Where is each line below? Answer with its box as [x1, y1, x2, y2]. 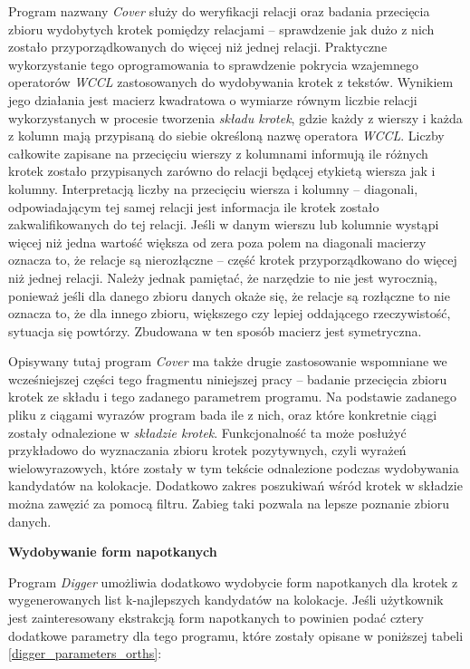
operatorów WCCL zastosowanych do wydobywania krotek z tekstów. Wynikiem [8, 73, 454, 92]
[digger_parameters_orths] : [8, 644, 162, 663]
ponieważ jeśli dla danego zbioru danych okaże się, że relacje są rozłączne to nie [8, 286, 450, 305]
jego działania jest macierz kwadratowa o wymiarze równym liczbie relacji [8, 90, 417, 109]
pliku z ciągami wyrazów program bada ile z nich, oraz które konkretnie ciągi [8, 405, 437, 424]
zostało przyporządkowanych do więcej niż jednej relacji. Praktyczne [8, 37, 388, 56]
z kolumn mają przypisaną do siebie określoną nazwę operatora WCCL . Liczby [8, 126, 445, 145]
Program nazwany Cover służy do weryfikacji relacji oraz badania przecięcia [8, 2, 430, 20]
